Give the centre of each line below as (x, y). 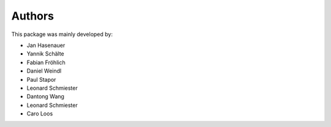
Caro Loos (40, 114)
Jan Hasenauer (46, 45)
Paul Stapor (41, 79)
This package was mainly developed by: (62, 34)
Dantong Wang (45, 96)
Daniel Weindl (44, 71)
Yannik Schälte (45, 54)
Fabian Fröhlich (46, 62)
